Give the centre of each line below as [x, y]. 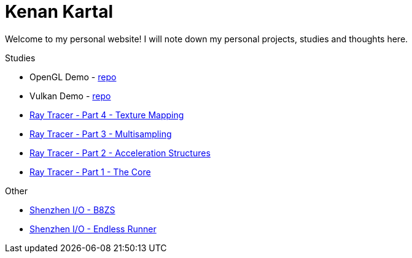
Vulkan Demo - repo [70, 96]
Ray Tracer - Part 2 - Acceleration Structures [120, 153]
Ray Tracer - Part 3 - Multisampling [101, 134]
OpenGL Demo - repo [73, 77]
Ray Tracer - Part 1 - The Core [90, 172]
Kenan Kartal [59, 12]
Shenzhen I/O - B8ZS [72, 210]
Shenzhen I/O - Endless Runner [93, 229]
